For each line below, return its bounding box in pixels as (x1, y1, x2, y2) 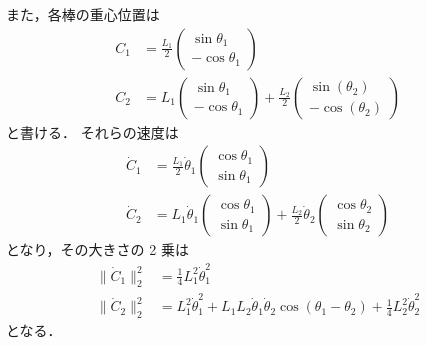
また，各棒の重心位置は (6, 4, 160, 24)
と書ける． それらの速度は (6, 121, 179, 142)
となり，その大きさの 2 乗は (6, 239, 189, 260)
